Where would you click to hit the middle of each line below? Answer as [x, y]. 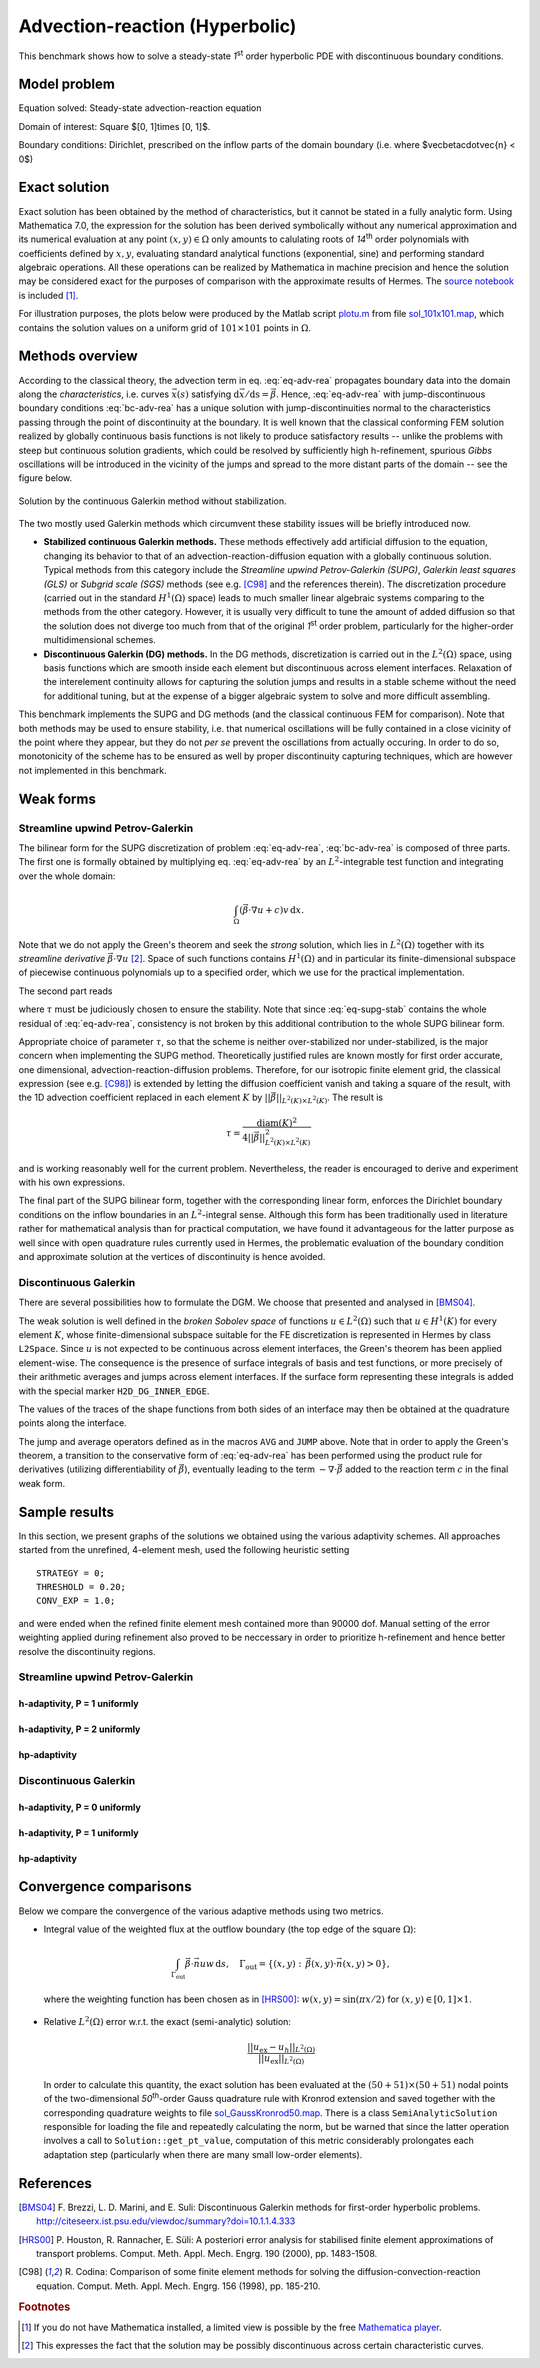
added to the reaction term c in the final [427, 1469]
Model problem [66, 84]
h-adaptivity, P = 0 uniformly [80, 1807]
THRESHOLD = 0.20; [81, 1586]
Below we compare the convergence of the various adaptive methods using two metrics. [201, 1911]
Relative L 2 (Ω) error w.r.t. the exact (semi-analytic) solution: [167, 2021]
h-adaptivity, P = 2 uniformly [79, 1729]
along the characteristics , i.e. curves [94, 394]
